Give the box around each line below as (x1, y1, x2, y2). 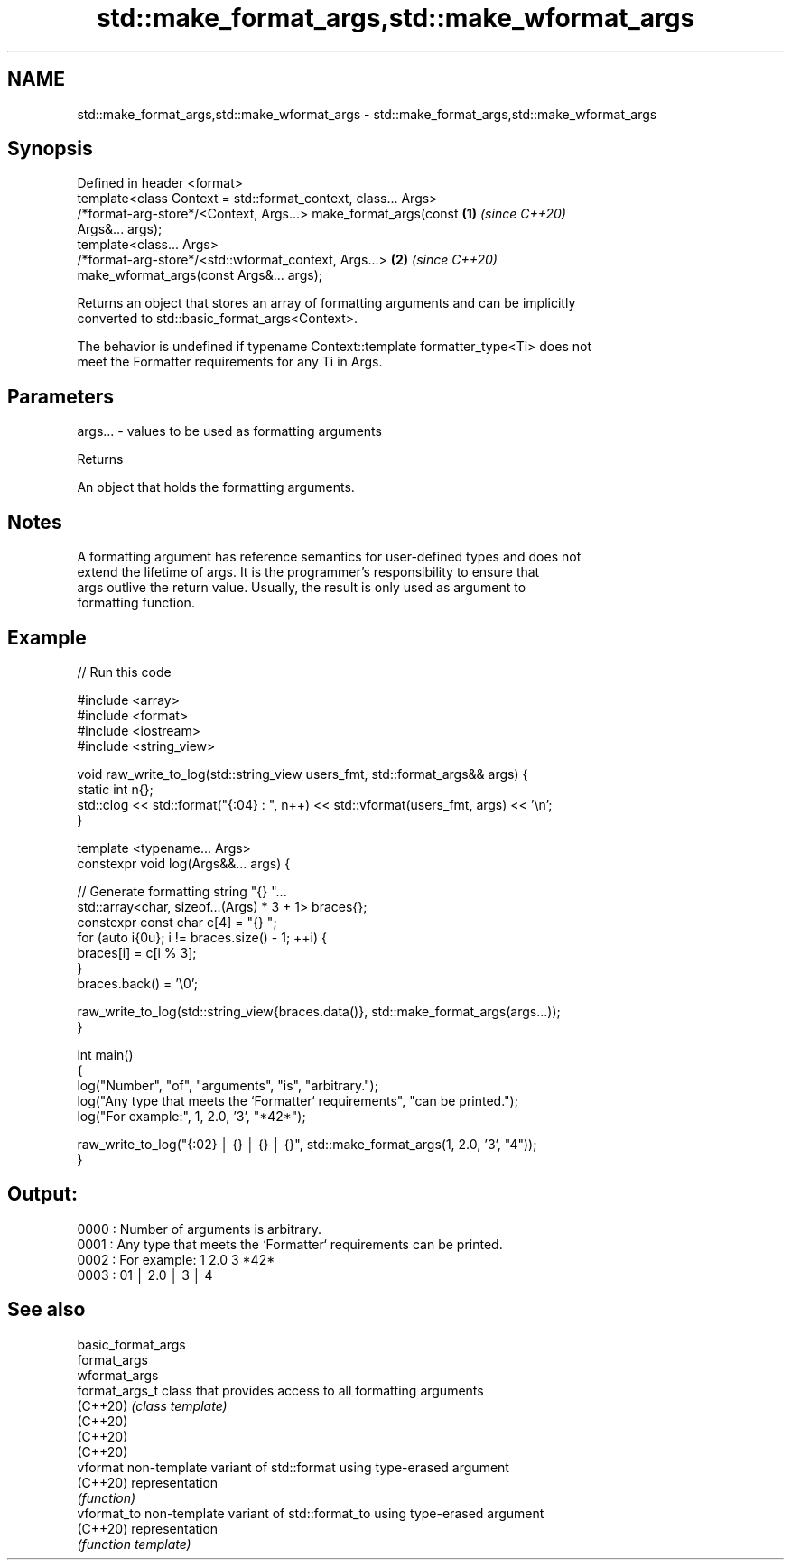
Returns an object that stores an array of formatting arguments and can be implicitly (77, 295, 576, 311)
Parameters (7, 385, 114, 408)
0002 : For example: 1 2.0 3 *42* (77, 1251, 275, 1267)
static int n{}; (77, 781, 154, 797)
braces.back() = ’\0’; (77, 975, 198, 991)
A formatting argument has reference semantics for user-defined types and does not (77, 549, 582, 565)
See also (7, 1298, 86, 1321)
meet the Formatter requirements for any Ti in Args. (77, 354, 383, 370)
